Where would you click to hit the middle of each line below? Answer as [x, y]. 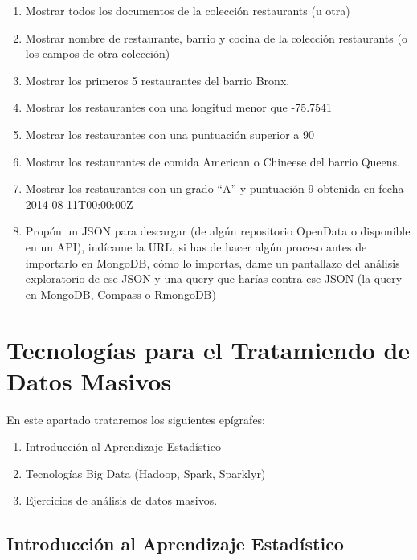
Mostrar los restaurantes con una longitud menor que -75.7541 [179, 107]
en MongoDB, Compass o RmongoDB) [121, 294]
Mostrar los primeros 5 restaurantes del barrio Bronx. [157, 80]
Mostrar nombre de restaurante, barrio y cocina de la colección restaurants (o [216, 37]
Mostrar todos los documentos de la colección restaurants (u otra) [188, 10]
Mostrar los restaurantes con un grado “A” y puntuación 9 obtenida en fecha [215, 188]
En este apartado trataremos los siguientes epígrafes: [136, 419]
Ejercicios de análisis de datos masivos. [121, 500]
